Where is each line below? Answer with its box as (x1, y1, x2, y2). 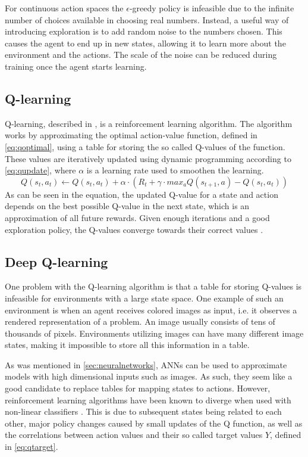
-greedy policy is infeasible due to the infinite (129, 2, 294, 14)
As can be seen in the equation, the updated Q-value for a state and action (5, 188, 278, 200)
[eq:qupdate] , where (5, 164, 76, 176)
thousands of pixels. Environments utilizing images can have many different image (5, 327, 304, 339)
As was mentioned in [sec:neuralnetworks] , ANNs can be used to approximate (5, 358, 287, 371)
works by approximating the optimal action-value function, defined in (5, 129, 257, 141)
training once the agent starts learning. (5, 60, 147, 72)
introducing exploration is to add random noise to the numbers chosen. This (5, 25, 282, 38)
